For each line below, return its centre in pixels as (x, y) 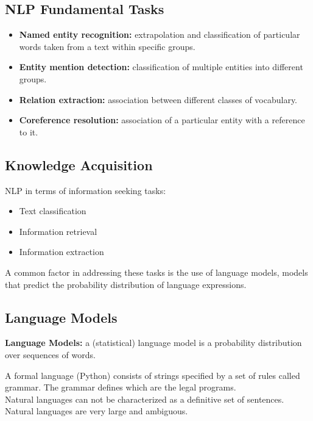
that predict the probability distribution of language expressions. (126, 284)
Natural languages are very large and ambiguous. (97, 411)
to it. (29, 131)
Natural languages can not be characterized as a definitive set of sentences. (145, 399)
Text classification (53, 211)
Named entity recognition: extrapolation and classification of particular (160, 34)
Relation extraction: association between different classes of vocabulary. (158, 99)
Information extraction (62, 252)
